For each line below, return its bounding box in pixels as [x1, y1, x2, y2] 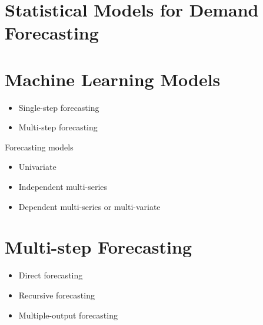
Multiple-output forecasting [18, 308, 118, 321]
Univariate [18, 160, 56, 173]
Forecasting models [5, 140, 74, 153]
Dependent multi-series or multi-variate [18, 200, 161, 212]
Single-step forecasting [18, 101, 99, 113]
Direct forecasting [18, 269, 83, 281]
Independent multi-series [18, 180, 108, 193]
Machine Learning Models [5, 67, 221, 91]
